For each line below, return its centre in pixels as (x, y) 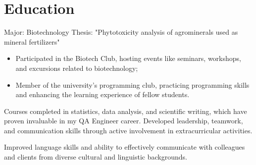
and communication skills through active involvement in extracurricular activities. (128, 130)
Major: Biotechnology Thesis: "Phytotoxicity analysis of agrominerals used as (121, 32)
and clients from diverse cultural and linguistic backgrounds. (96, 157)
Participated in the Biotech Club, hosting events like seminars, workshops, (128, 58)
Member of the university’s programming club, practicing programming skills (132, 84)
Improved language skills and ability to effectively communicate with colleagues (125, 147)
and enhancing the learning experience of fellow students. (102, 94)
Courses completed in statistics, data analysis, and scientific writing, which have (126, 111)
